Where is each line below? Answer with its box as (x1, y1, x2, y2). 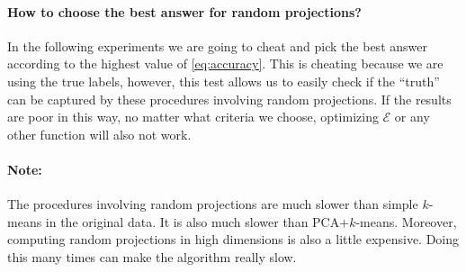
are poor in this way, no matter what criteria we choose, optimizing (7, 107, 379, 126)
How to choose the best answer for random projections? (7, 2, 362, 21)
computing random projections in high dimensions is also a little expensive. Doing (7, 230, 460, 249)
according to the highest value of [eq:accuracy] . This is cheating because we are (7, 54, 444, 73)
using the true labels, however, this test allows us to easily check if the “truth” (7, 71, 440, 90)
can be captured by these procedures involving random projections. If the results (7, 89, 452, 108)
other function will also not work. (7, 124, 192, 143)
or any (394, 107, 430, 126)
